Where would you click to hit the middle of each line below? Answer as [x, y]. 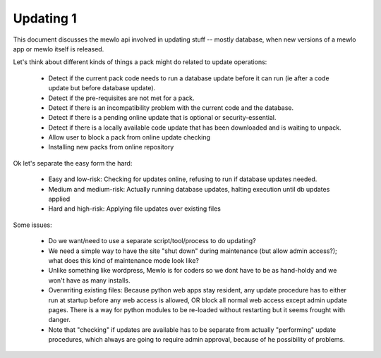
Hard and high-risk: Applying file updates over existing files [135, 209]
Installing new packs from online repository [111, 147]
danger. [59, 320]
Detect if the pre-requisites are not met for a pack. [121, 98]
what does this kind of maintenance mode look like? [124, 260]
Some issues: [32, 225]
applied [59, 199]
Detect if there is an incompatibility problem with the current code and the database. [171, 107]
